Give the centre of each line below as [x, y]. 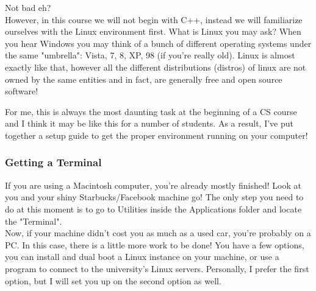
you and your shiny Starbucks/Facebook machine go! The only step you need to [154, 197]
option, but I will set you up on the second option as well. [113, 280]
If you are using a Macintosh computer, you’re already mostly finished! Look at [153, 185]
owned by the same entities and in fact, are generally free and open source [144, 79]
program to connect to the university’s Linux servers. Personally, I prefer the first [157, 268]
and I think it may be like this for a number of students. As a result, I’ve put [149, 123]
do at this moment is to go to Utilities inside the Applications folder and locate [153, 209]
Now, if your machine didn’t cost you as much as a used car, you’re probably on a [158, 233]
